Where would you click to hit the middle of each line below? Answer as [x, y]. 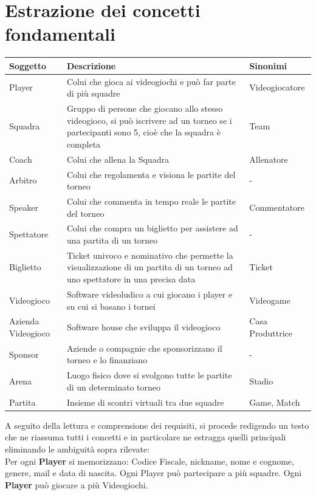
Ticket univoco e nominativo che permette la [150, 255]
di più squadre [93, 93]
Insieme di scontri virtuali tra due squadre [145, 402]
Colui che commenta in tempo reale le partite [151, 201]
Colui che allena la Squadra [118, 159]
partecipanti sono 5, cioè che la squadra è [143, 132]
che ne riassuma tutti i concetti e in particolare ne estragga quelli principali [146, 437]
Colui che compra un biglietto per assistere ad [152, 228]
